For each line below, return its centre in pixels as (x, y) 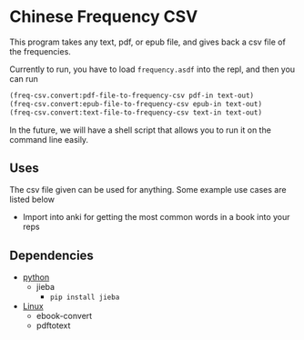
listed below (32, 200)
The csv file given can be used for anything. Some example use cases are (148, 190)
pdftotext (53, 325)
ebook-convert (64, 316)
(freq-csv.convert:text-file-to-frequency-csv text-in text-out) (136, 112)
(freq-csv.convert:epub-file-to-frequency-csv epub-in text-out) (136, 104)
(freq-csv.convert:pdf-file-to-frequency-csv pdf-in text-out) (132, 95)
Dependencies (51, 255)
